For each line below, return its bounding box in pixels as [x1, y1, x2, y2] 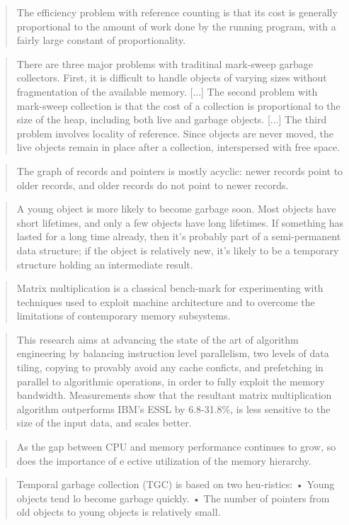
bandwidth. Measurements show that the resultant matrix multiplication [16, 388, 332, 402]
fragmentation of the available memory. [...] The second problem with [16, 84, 318, 98]
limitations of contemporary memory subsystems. [16, 308, 231, 323]
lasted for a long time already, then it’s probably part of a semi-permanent [16, 229, 341, 244]
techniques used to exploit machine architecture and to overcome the [16, 294, 315, 309]
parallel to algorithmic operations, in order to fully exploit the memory [16, 373, 325, 388]
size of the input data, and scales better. [16, 415, 192, 430]
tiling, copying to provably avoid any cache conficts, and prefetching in [16, 360, 324, 375]
